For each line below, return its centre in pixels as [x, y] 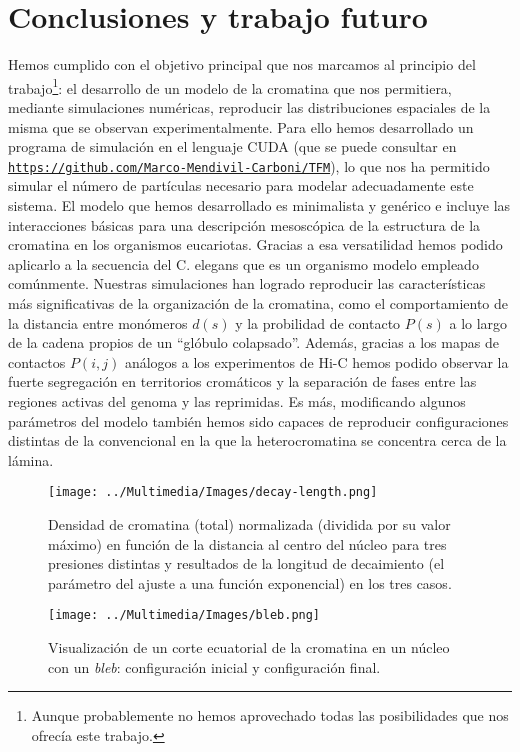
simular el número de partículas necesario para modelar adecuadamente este [241, 185]
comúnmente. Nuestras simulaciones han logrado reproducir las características [247, 283]
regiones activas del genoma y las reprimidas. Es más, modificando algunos [237, 400]
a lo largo [478, 322]
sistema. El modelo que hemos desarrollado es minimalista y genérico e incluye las [259, 205]
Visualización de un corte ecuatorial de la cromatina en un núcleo [249, 647]
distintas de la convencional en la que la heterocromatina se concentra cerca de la [257, 440]
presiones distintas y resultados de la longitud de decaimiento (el [246, 563]
